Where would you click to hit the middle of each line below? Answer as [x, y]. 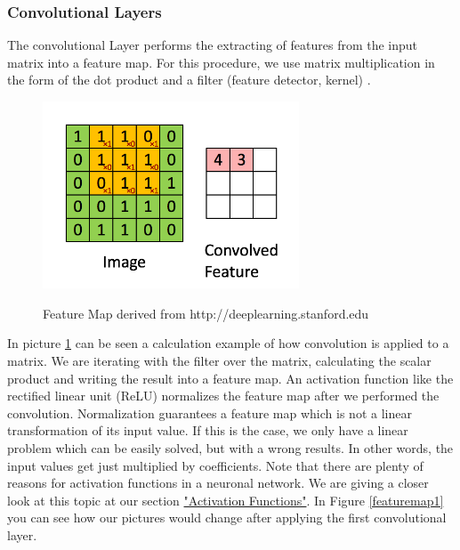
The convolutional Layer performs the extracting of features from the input [213, 45]
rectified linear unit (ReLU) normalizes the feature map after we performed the [223, 396]
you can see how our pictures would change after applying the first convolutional [227, 518]
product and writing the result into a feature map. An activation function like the [230, 378]
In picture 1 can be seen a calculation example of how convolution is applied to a [228, 343]
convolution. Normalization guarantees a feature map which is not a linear [210, 412]
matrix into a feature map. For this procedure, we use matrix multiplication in [221, 62]
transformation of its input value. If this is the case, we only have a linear [208, 430]
